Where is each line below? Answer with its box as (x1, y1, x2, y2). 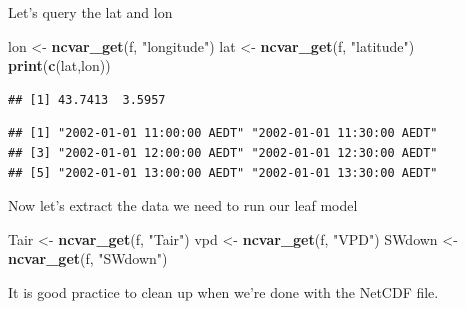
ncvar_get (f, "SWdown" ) (8, 248, 168, 269)
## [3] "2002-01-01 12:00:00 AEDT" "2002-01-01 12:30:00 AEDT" (8, 145, 438, 160)
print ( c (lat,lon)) (8, 55, 111, 76)
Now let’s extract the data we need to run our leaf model (8, 195, 358, 216)
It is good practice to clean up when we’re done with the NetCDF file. (8, 281, 439, 302)
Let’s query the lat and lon (8, 2, 173, 22)
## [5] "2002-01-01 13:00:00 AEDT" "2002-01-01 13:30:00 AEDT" (8, 165, 438, 180)
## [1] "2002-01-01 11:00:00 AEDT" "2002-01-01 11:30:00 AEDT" (8, 126, 438, 141)
